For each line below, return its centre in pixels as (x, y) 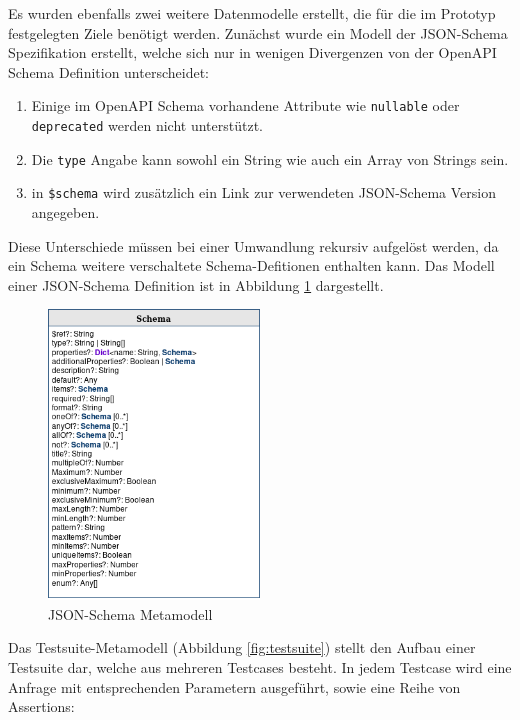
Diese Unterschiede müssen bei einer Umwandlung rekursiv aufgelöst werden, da (253, 245)
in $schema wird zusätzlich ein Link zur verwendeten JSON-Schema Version (264, 192)
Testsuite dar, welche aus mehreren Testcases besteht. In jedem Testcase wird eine (260, 666)
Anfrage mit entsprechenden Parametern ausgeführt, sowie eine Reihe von (234, 686)
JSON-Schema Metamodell (130, 613)
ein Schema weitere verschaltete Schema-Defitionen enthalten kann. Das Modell (251, 265)
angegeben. (65, 212)
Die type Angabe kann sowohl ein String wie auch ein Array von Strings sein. (270, 158)
